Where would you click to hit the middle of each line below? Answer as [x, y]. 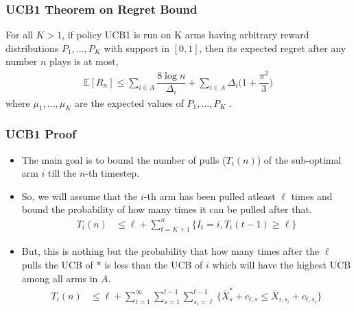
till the [62, 173]
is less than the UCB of [154, 264]
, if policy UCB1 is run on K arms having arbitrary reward [186, 35]
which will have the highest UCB [282, 264]
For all [19, 35]
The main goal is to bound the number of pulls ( [124, 159]
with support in [137, 48]
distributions [32, 48]
